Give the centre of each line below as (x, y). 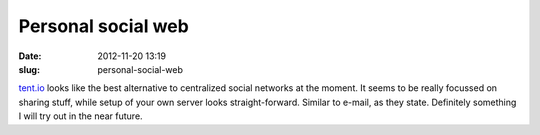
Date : (30, 56)
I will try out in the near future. (81, 116)
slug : (29, 69)
